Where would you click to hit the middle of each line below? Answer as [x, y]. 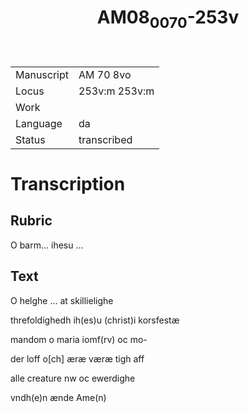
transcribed [105, 139]
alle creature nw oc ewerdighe [73, 378]
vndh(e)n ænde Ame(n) [58, 397]
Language [39, 123]
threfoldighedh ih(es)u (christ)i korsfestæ [95, 320]
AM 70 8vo [105, 74]
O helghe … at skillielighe [62, 300]
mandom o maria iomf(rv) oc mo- [79, 339]
